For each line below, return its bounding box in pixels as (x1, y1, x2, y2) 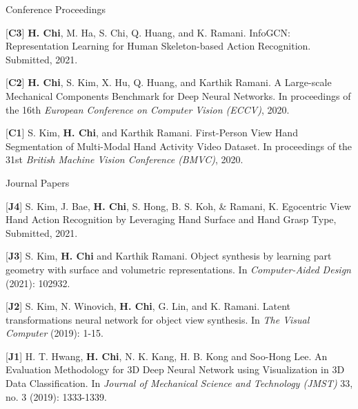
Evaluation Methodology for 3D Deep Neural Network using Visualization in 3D (6, 362, 345, 377)
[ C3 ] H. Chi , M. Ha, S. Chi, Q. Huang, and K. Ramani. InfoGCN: (6, 25, 290, 39)
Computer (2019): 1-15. (6, 326, 103, 340)
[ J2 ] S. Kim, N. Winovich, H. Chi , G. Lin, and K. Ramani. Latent (6, 299, 291, 313)
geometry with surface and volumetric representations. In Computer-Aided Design (6, 262, 351, 276)
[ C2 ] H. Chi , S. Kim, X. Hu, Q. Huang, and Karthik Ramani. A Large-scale (6, 75, 332, 90)
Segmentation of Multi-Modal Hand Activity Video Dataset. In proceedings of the (6, 138, 352, 153)
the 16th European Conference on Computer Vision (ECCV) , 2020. (6, 102, 290, 116)
